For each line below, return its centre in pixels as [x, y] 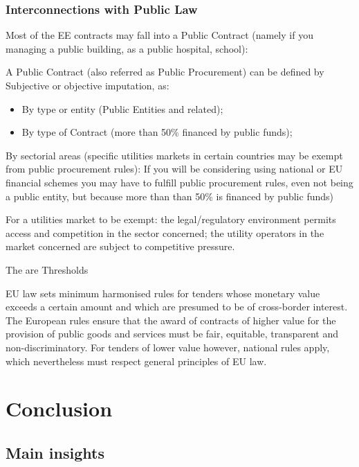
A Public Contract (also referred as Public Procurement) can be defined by [165, 72]
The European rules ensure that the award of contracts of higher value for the [171, 320]
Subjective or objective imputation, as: [88, 85]
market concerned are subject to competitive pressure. [120, 246]
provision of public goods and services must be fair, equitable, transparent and [172, 334]
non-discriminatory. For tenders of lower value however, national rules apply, [168, 347]
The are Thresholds [47, 269]
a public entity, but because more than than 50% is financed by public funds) [169, 196]
